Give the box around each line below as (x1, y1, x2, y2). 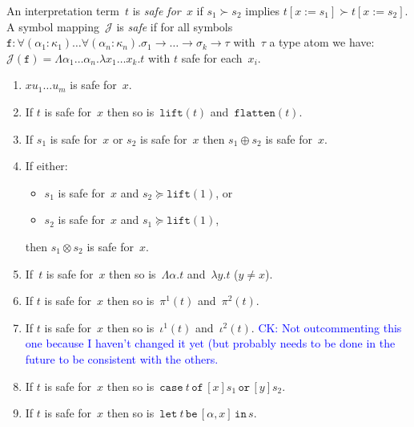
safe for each (181, 49, 243, 66)
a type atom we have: (269, 34, 375, 51)
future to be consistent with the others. (25, 350, 219, 367)
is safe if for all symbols (116, 18, 233, 35)
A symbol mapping (6, 18, 99, 35)
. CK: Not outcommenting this (251, 319, 402, 335)
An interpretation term (6, 2, 119, 18)
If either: (25, 157, 68, 174)
